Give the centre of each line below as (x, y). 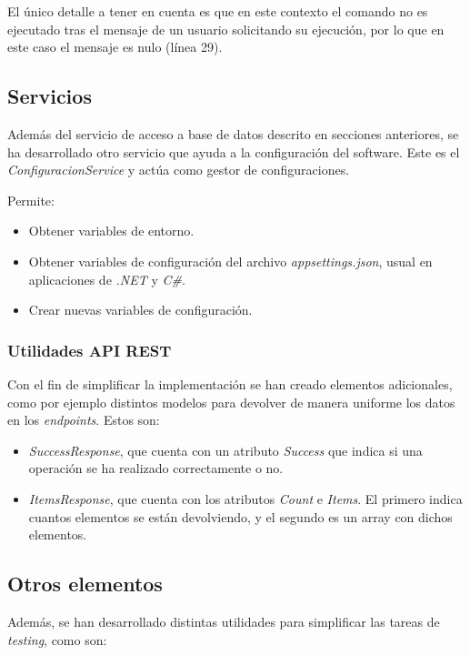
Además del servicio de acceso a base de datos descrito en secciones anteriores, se (233, 133)
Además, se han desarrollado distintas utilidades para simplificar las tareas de (224, 621)
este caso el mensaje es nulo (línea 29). (115, 47)
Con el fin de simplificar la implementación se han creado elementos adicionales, (230, 383)
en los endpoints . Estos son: (84, 420)
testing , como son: (57, 639)
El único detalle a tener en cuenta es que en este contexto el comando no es (218, 11)
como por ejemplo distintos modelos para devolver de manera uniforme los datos (231, 402)
